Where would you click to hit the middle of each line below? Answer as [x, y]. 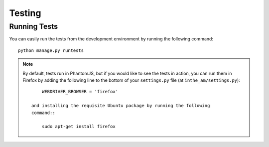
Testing [25, 13]
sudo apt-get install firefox [78, 127]
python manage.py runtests [51, 50]
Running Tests [34, 26]
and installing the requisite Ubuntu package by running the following [121, 106]
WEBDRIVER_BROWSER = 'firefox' [80, 92]
